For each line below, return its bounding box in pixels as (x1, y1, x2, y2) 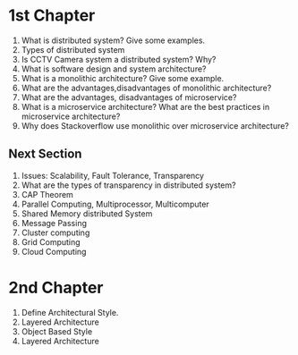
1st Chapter (8, 5, 96, 26)
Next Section (8, 147, 82, 162)
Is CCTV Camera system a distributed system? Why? (21, 54, 217, 64)
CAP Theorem (21, 189, 73, 199)
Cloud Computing (21, 246, 87, 257)
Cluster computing (21, 227, 90, 238)
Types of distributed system (21, 44, 125, 55)
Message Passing (21, 217, 87, 228)
